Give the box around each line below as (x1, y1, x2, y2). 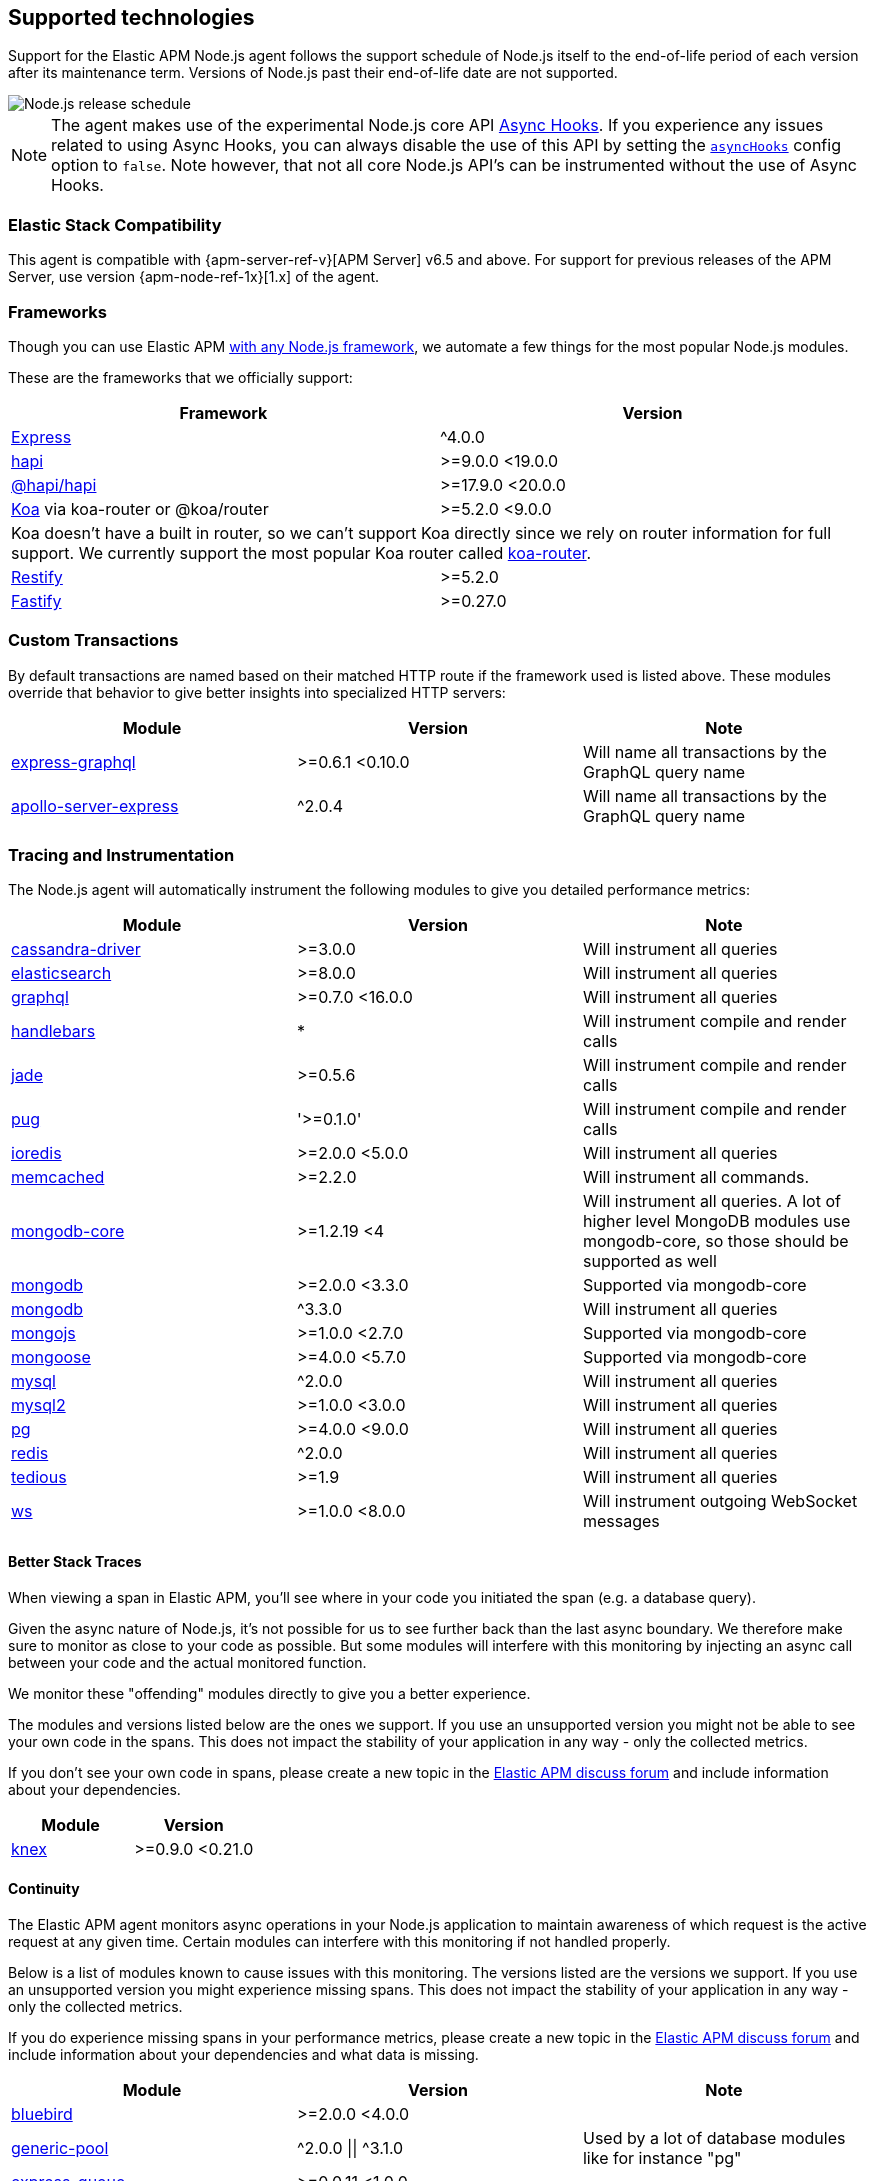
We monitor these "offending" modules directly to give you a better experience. (8, 1684, 531, 1702)
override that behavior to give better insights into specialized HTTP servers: (8, 683, 506, 701)
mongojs (11, 1323, 76, 1344)
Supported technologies (8, 5, 255, 30)
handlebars (11, 1021, 96, 1042)
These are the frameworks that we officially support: (8, 368, 353, 386)
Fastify (11, 590, 62, 611)
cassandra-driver (11, 939, 141, 960)
